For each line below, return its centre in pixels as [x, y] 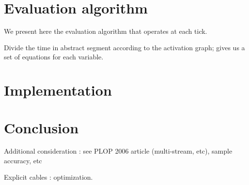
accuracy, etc [23, 160]
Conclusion [41, 128]
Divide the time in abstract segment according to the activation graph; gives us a [124, 47]
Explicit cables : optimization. [48, 177]
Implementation [58, 90]
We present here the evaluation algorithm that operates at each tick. [106, 31]
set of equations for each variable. [54, 57]
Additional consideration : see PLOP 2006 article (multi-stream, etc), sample [118, 151]
